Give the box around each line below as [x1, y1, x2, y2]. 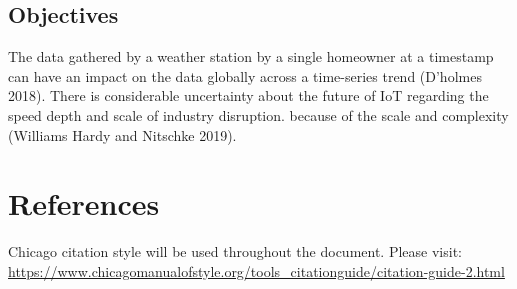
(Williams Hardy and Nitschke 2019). [8, 124, 237, 145]
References [8, 183, 160, 224]
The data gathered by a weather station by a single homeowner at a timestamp [8, 46, 494, 67]
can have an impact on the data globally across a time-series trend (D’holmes [8, 65, 482, 86]
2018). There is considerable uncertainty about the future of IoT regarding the [8, 85, 489, 106]
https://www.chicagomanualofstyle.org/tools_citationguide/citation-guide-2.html [8, 260, 505, 281]
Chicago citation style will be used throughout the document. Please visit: [8, 241, 462, 262]
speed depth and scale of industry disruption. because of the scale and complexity [8, 104, 509, 125]
